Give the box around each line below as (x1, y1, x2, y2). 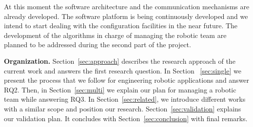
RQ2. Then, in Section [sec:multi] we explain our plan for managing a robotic (4, 84, 236, 94)
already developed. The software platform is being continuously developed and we (4, 11, 248, 21)
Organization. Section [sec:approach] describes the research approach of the (4, 55, 235, 66)
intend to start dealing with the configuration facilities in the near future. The (4, 20, 238, 31)
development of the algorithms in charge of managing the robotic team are (4, 30, 227, 40)
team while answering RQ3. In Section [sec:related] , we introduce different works (4, 94, 246, 104)
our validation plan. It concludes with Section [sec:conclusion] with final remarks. (4, 113, 248, 123)
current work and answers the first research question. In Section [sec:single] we (4, 65, 241, 75)
